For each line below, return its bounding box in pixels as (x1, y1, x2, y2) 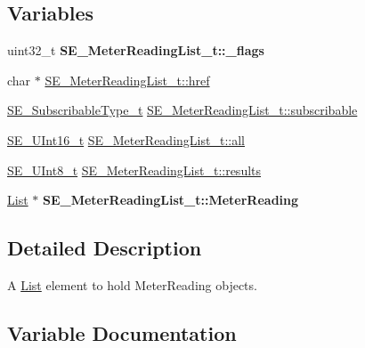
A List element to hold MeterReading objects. (7, 275, 257, 294)
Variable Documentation (7, 319, 237, 346)
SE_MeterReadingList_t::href (45, 70, 210, 89)
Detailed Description (7, 234, 202, 262)
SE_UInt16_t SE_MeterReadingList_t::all (7, 130, 245, 149)
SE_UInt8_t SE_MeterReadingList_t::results (7, 160, 262, 179)
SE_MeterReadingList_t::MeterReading (42, 190, 299, 209)
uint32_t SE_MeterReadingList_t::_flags (7, 41, 264, 60)
